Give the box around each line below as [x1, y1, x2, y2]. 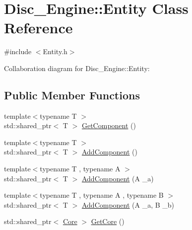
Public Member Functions [4, 87, 140, 102]
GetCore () [91, 216, 125, 227]
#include [4, 46, 32, 57]
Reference [4, 17, 73, 38]
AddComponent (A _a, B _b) [81, 199, 175, 210]
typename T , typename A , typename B [40, 190, 164, 200]
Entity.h [43, 46, 67, 57]
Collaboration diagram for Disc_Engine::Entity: [4, 63, 150, 73]
